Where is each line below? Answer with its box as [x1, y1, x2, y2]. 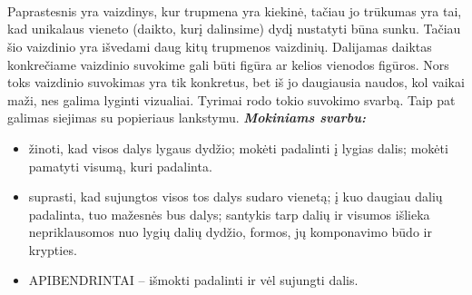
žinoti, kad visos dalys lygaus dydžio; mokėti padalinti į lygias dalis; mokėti [28, 138, 448, 157]
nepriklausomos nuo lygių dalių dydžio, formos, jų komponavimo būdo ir [28, 222, 432, 241]
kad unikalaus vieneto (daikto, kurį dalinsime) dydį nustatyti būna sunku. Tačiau [7, 19, 461, 38]
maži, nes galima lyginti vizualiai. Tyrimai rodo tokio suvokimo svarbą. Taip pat [7, 90, 456, 109]
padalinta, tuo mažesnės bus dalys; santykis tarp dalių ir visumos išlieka [28, 204, 430, 223]
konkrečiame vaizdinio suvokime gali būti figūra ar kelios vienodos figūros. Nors [7, 54, 449, 74]
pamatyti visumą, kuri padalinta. [28, 156, 212, 175]
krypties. [28, 240, 77, 259]
